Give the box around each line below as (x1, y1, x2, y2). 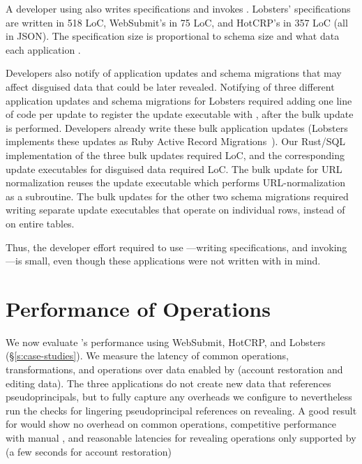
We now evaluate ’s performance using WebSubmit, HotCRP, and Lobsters (6, 334, 326, 349)
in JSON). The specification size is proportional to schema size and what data (6, 29, 340, 43)
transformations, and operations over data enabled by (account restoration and (6, 362, 343, 376)
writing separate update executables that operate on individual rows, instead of (6, 202, 345, 217)
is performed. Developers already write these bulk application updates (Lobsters (6, 120, 348, 135)
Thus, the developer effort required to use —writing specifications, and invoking (6, 239, 347, 254)
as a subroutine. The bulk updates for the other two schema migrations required (6, 188, 349, 203)
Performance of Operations (6, 294, 271, 322)
